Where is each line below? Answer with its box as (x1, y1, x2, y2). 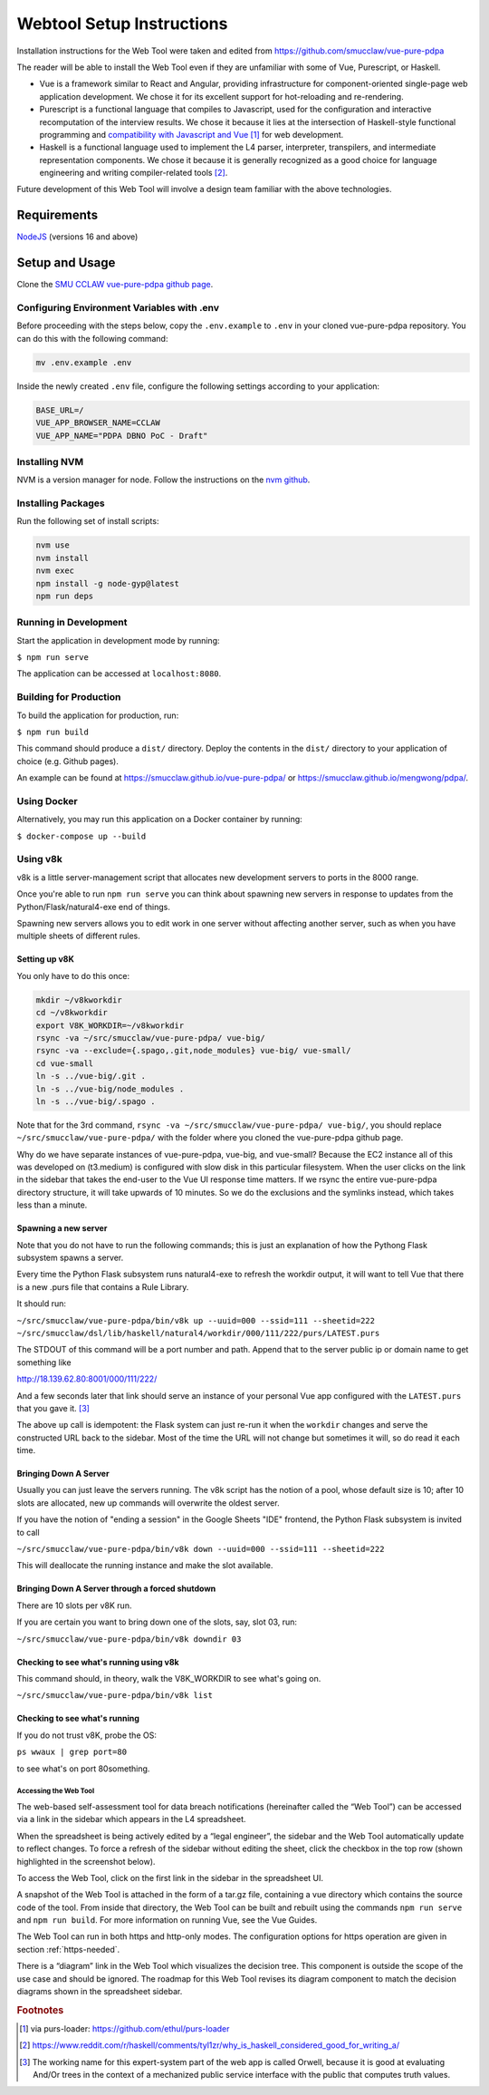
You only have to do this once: (16, 970, 130, 981)
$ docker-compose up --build (16, 830, 147, 841)
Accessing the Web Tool (16, 1787, 95, 1796)
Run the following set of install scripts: (16, 516, 159, 527)
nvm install (35, 553, 90, 563)
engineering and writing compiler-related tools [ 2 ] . (39, 168, 228, 179)
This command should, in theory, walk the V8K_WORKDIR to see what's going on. (16, 1673, 321, 1683)
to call (16, 1527, 40, 1537)
